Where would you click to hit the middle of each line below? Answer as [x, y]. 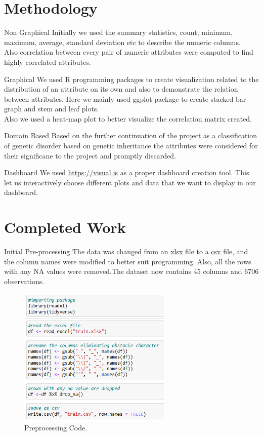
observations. [24, 281]
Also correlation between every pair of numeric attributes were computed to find [129, 52]
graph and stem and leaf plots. [52, 109]
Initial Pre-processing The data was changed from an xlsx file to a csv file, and [126, 251]
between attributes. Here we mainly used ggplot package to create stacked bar [125, 98]
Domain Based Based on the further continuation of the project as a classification [131, 135]
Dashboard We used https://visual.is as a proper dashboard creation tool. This [127, 172]
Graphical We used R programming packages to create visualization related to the [131, 79]
